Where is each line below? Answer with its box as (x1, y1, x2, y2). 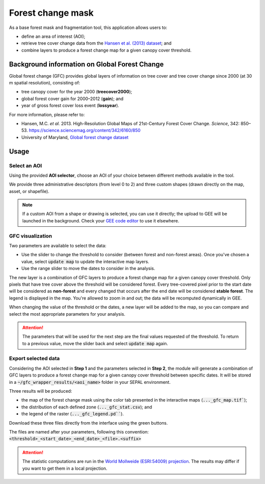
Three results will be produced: (9, 388, 72, 394)
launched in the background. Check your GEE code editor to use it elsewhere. (22, 217, 180, 223)
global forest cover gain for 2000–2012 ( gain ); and (21, 96, 124, 102)
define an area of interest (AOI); (21, 33, 85, 39)
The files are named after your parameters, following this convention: (9, 429, 149, 434)
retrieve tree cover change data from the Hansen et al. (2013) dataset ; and (21, 40, 172, 46)
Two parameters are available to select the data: (9, 243, 106, 248)
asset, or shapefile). (9, 188, 50, 194)
